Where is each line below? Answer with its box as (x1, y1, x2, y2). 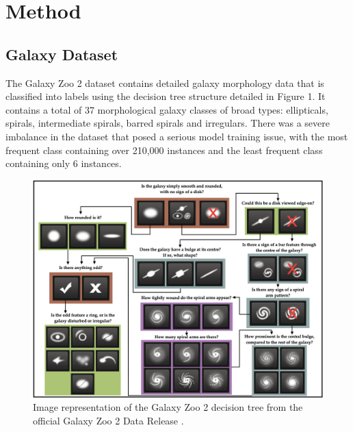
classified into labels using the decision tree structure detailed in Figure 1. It (5, 89, 326, 103)
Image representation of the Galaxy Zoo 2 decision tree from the (33, 400, 303, 414)
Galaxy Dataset (5, 43, 118, 64)
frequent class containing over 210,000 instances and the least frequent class (5, 142, 323, 157)
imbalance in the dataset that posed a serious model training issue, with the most (5, 129, 348, 143)
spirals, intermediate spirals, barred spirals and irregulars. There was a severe (5, 116, 330, 130)
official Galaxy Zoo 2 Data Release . (33, 413, 184, 427)
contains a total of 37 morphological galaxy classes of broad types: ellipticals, (5, 102, 328, 116)
